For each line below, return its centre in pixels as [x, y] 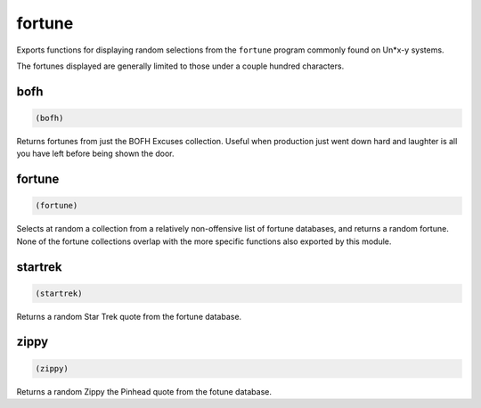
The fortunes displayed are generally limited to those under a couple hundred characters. [180, 66]
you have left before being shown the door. [95, 154]
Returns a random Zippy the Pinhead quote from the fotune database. [144, 391]
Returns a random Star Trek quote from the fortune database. [129, 316]
